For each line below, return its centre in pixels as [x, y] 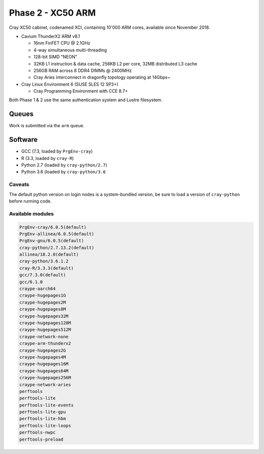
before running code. [30, 201]
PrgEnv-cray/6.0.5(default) [53, 227]
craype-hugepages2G [43, 350]
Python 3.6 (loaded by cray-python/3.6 [64, 172]
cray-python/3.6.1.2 [44, 261]
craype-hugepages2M [43, 302]
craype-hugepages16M [44, 364]
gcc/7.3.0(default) [43, 275]
